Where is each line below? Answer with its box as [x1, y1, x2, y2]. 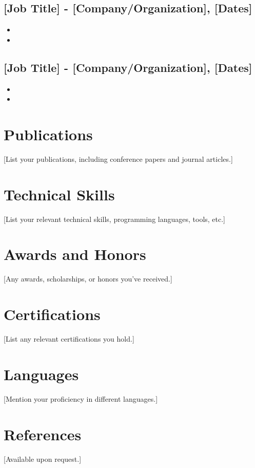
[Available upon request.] [4, 453, 82, 464]
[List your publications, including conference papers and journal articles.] [4, 153, 233, 164]
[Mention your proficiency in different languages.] [4, 393, 158, 404]
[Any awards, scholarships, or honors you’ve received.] [4, 273, 172, 284]
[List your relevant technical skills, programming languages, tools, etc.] [4, 213, 226, 224]
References [4, 423, 82, 444]
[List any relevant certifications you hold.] [4, 333, 134, 344]
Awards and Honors [4, 244, 146, 265]
